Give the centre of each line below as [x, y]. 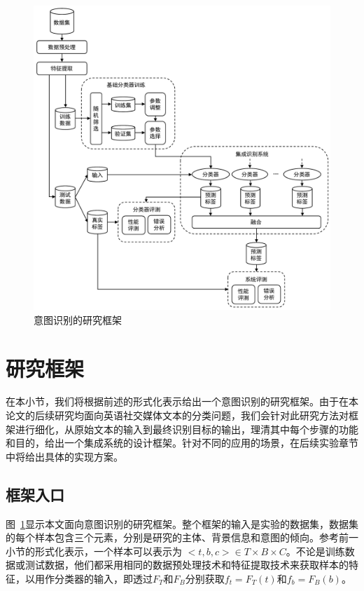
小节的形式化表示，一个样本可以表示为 [94, 551]
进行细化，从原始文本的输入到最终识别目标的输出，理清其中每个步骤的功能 [187, 429]
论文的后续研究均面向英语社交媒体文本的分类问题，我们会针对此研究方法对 [177, 415]
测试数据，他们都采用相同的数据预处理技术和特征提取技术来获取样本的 [187, 565]
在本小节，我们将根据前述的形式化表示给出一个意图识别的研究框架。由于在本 [182, 401]
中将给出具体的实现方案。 [64, 456]
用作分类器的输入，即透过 [93, 579]
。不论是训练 [315, 551]
